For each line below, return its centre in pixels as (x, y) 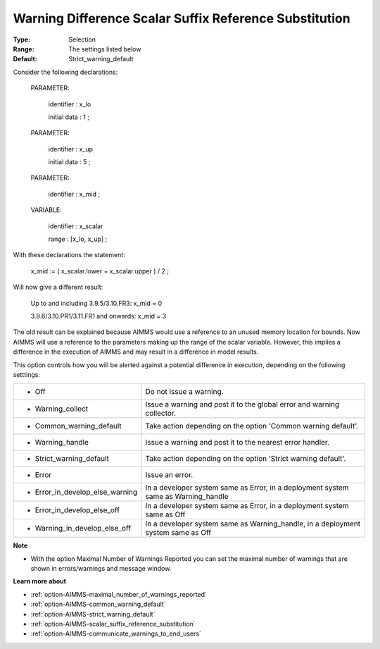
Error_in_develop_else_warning (86, 492)
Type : (22, 39)
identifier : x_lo (70, 104)
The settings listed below (105, 49)
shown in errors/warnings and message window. (101, 569)
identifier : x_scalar (76, 226)
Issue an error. (169, 475)
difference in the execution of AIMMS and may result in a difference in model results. (136, 352)
